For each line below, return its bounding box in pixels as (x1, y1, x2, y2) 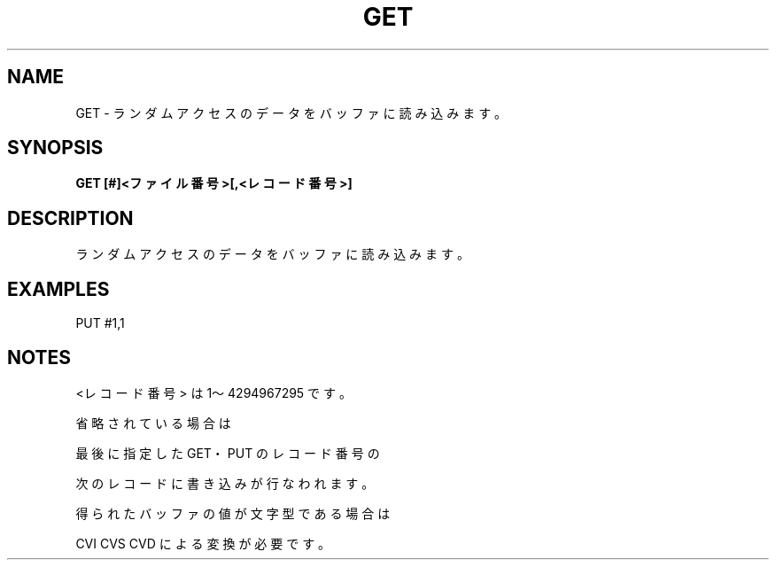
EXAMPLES (7, 277, 110, 300)
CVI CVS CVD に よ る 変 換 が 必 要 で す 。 (75, 535, 331, 551)
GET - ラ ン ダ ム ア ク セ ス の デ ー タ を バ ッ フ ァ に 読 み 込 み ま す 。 (75, 105, 508, 120)
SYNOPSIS (7, 136, 104, 159)
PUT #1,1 (75, 315, 125, 331)
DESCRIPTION (7, 206, 134, 229)
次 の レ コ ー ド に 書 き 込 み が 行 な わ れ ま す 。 (75, 475, 375, 491)
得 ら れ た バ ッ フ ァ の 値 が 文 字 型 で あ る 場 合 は (75, 505, 391, 521)
